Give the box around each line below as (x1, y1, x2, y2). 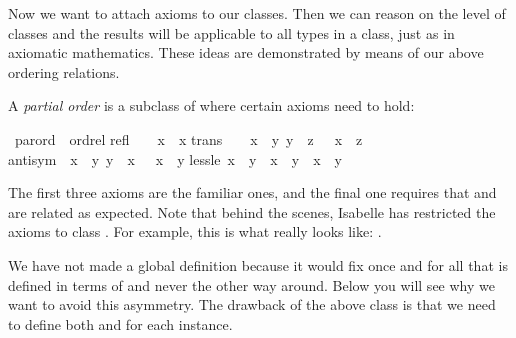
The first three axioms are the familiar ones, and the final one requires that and (8, 182, 497, 203)
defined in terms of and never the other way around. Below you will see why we (8, 274, 495, 295)
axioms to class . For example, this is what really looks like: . (8, 221, 382, 242)
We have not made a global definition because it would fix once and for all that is (8, 254, 508, 275)
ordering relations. (8, 61, 120, 82)
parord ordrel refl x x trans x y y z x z (14, 128, 363, 149)
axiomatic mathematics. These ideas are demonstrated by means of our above (8, 42, 484, 63)
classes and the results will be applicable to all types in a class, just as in (8, 22, 455, 43)
